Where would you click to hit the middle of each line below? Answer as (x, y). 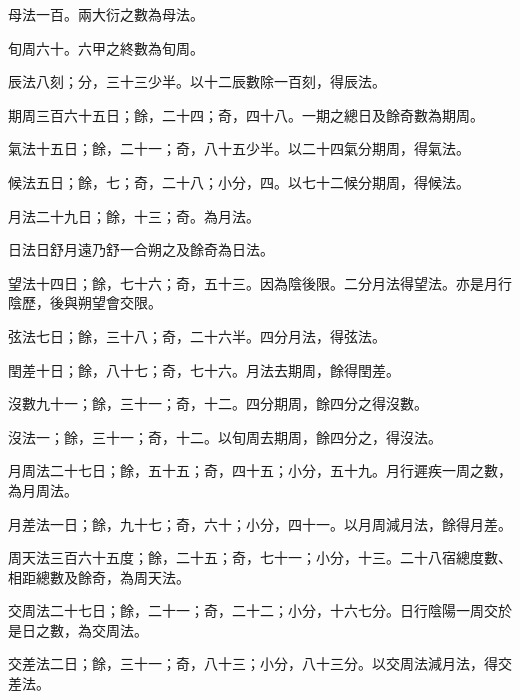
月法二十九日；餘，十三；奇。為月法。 (134, 215)
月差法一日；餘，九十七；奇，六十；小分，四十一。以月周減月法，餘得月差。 (260, 523)
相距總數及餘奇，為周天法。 (99, 576)
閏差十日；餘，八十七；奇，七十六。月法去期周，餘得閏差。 (204, 369)
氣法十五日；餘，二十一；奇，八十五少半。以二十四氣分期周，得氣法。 (239, 148)
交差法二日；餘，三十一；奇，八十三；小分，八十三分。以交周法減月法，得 (253, 663)
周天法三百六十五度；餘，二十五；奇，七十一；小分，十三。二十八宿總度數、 (260, 557)
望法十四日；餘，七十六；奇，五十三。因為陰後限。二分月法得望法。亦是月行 (260, 282)
